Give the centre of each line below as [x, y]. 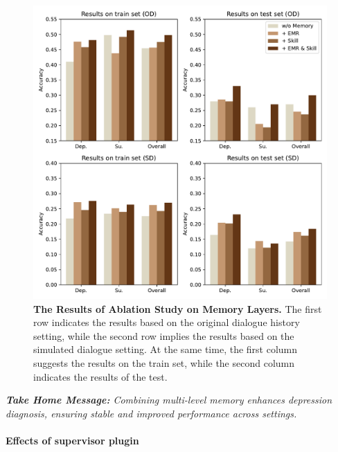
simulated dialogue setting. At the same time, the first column [166, 349]
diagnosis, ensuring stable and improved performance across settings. [151, 413]
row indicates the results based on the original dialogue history [167, 322]
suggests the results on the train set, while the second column [164, 362]
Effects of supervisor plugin [72, 440]
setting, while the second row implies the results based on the [164, 335]
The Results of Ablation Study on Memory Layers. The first [178, 308]
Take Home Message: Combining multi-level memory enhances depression [169, 400]
